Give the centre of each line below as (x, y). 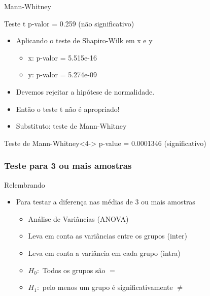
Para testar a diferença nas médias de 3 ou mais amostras (106, 202)
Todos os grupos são (74, 270)
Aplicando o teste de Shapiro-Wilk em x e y (84, 40)
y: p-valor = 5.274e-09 (62, 75)
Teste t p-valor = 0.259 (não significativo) (69, 23)
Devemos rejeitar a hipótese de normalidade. (85, 91)
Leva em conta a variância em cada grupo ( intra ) (104, 253)
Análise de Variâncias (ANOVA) (78, 218)
